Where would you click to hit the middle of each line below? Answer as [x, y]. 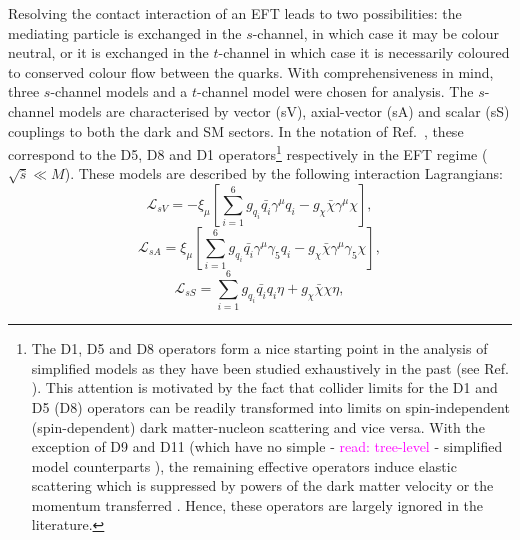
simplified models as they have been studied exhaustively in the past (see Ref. [270, 367]
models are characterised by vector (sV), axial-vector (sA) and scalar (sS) [284, 110]
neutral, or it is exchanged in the [108, 52]
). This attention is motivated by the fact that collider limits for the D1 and [264, 387]
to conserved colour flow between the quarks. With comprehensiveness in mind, [251, 71]
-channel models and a [119, 91]
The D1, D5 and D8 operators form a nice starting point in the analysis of [259, 348]
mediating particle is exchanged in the [125, 32]
